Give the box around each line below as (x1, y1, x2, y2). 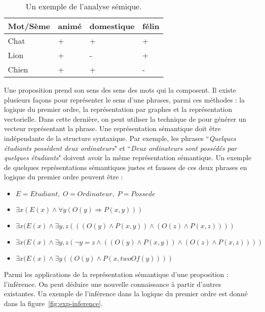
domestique (89, 20, 135, 32)
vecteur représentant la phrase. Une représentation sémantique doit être (4, 123, 221, 134)
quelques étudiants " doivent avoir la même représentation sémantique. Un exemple (4, 152, 252, 163)
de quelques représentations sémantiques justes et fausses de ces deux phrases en (4, 162, 247, 172)
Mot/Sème (8, 20, 50, 32)
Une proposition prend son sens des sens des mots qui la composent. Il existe (4, 85, 236, 95)
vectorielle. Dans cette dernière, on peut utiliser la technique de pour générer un (4, 113, 247, 124)
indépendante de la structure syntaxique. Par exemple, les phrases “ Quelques (4, 133, 236, 143)
